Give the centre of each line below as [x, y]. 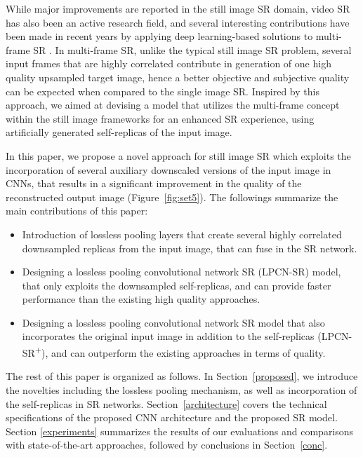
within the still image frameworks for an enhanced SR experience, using [160, 118]
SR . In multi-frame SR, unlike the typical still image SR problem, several [192, 49]
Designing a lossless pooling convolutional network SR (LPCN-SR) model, [181, 272]
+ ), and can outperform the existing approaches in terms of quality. [180, 352]
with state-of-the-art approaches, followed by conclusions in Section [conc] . [167, 445]
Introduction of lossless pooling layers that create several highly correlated [182, 234]
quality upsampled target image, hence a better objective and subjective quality [178, 77]
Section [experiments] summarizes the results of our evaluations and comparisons [180, 431]
